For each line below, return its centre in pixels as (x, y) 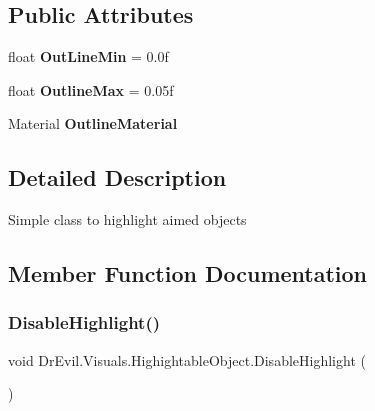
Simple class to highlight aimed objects (127, 219)
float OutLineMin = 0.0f (88, 56)
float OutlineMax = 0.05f (91, 89)
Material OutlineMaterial (93, 123)
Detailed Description (117, 177)
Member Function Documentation (188, 273)
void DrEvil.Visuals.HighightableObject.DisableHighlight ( (187, 359)
